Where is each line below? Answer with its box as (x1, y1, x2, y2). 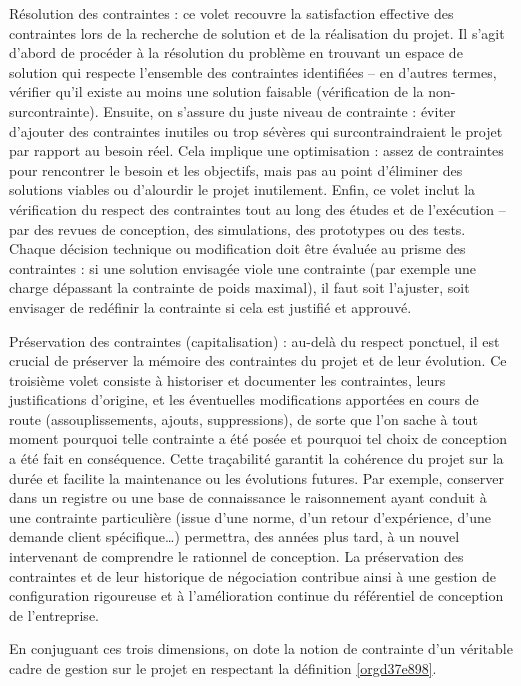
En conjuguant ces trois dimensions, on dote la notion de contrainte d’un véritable (9, 638, 513, 659)
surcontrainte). (9, 100, 99, 121)
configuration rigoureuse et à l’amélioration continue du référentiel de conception (9, 585, 504, 606)
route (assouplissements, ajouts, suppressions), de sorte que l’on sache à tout (9, 408, 478, 429)
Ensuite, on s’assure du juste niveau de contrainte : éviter (103, 100, 456, 121)
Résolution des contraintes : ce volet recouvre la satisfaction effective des (9, 3, 454, 23)
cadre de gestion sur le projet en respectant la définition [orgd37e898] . (9, 658, 437, 678)
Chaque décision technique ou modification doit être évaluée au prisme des (9, 238, 466, 259)
